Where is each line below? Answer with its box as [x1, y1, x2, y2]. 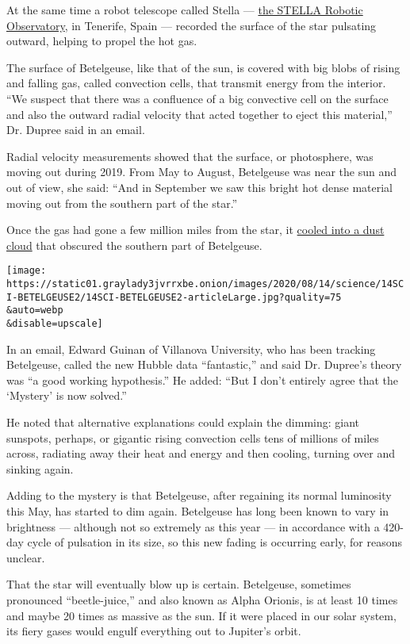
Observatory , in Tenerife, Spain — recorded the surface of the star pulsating [6, 17, 377, 33]
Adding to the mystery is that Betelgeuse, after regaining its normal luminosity [6, 487, 392, 504]
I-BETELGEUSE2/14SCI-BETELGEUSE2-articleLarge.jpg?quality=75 [6, 291, 342, 303]
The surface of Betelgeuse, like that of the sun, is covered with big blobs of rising [6, 59, 400, 75]
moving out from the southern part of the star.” [6, 194, 238, 211]
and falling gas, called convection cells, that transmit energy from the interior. [6, 75, 386, 91]
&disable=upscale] [6, 317, 103, 329]
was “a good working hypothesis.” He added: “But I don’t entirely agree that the [6, 371, 399, 388]
